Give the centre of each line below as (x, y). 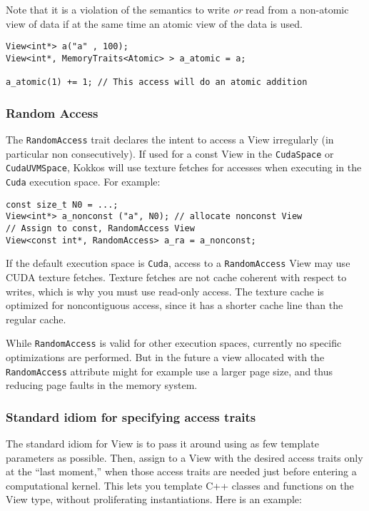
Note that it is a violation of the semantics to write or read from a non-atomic (177, 9)
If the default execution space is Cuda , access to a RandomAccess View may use (178, 263)
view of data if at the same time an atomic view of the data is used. (154, 23)
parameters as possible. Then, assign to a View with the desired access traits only (184, 457)
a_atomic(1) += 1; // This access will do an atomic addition (157, 82)
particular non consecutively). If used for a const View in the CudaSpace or (170, 153)
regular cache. (36, 319)
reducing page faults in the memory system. (102, 385)
